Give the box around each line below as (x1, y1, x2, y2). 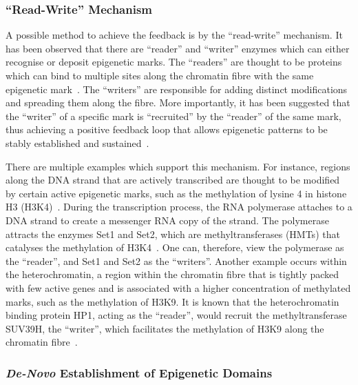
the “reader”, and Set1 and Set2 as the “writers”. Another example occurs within (6, 253, 347, 268)
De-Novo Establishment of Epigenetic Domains (6, 364, 273, 381)
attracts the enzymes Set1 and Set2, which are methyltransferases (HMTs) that (6, 226, 340, 241)
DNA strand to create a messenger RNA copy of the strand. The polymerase (6, 213, 329, 227)
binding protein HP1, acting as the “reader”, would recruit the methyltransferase (6, 308, 347, 322)
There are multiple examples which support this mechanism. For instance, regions (6, 159, 350, 173)
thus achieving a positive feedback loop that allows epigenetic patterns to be (6, 122, 328, 137)
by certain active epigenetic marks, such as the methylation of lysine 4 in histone (6, 186, 347, 200)
